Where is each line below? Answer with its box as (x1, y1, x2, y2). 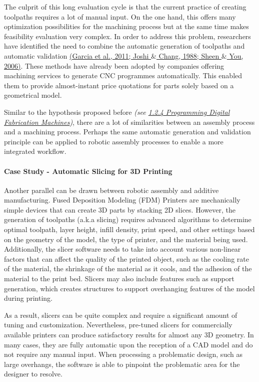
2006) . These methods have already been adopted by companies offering (4, 60, 224, 71)
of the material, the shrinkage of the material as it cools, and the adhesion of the (4, 263, 252, 274)
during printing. (4, 293, 52, 303)
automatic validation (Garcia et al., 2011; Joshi (4, 50, 149, 61)
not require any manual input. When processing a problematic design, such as (4, 349, 242, 359)
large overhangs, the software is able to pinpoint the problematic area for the (4, 358, 240, 369)
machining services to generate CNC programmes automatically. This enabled (4, 70, 242, 81)
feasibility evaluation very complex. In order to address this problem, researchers (4, 31, 251, 41)
